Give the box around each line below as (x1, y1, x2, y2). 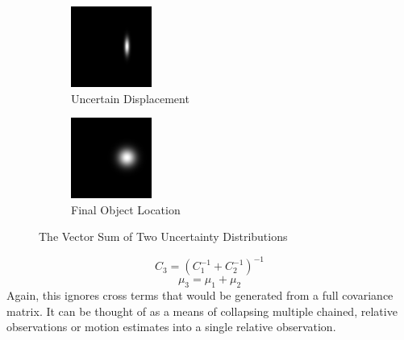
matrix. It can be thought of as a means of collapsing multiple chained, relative (6, 302, 398, 319)
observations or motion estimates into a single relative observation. (6, 318, 336, 335)
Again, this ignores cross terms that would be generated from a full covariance (6, 287, 394, 304)
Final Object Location (71, 201, 181, 218)
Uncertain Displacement (71, 89, 190, 106)
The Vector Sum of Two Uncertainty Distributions (39, 228, 288, 245)
